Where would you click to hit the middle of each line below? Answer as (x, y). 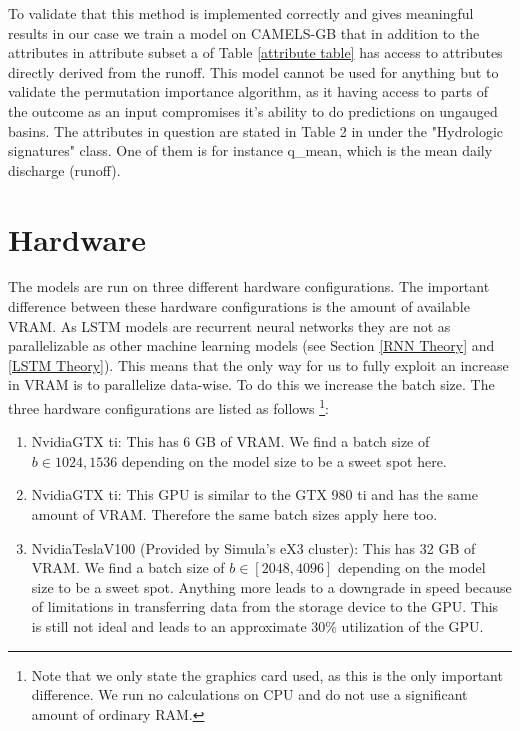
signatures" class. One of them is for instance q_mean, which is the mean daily (250, 150)
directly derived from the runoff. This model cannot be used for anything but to (253, 71)
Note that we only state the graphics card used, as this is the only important (267, 674)
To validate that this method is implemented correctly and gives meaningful (241, 13)
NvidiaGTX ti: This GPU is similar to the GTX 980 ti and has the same (254, 494)
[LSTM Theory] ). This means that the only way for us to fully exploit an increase (258, 364)
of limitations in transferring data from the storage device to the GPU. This (265, 606)
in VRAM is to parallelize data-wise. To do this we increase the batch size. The (251, 384)
